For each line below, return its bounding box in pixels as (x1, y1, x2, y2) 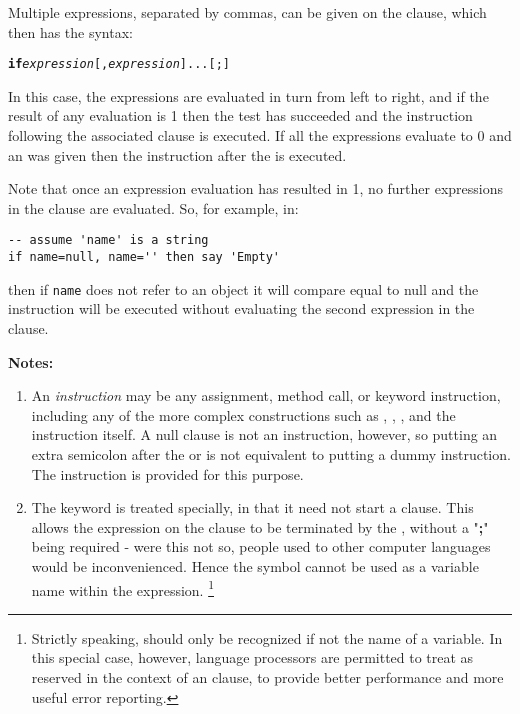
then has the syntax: (8, 21, 133, 42)
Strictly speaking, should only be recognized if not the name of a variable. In (31, 627, 503, 648)
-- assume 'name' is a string (8, 233, 209, 248)
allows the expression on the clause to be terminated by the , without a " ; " (31, 516, 489, 537)
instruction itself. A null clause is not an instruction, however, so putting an (31, 424, 498, 445)
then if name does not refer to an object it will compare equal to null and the (8, 278, 479, 299)
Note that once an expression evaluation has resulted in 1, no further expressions (8, 178, 504, 199)
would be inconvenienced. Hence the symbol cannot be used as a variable (31, 555, 479, 576)
